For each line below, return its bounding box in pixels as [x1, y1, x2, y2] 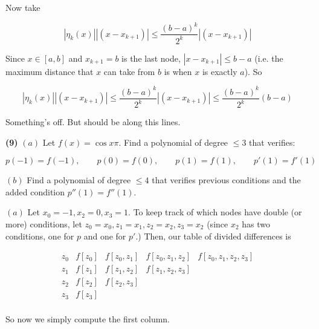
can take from [103, 65, 155, 77]
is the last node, [121, 51, 181, 64]
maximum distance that [5, 65, 94, 77]
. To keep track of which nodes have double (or [128, 206, 302, 218]
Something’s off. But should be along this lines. [5, 116, 181, 128]
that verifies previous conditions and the [152, 174, 301, 186]
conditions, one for [5, 229, 74, 242]
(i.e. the [254, 51, 283, 64]
